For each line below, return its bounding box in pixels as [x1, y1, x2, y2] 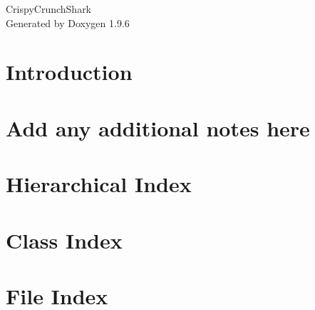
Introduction [6, 57, 133, 86]
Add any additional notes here [6, 113, 310, 142]
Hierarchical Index [6, 169, 192, 199]
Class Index [6, 225, 123, 254]
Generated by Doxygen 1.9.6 [6, 15, 130, 30]
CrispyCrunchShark [6, 1, 92, 16]
